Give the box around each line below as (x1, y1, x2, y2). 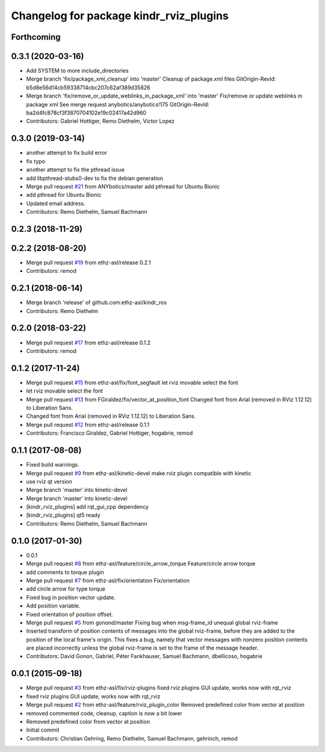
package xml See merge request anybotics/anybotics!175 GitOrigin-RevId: (26, 101, 210, 108)
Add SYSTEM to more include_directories (26, 67, 129, 75)
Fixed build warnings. (26, 461, 79, 468)
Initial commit (26, 726, 60, 734)
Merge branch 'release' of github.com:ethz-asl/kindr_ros (26, 299, 167, 306)
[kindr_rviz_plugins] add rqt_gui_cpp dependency (26, 503, 149, 511)
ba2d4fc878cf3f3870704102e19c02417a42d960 (26, 109, 147, 117)
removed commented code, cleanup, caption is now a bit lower (26, 709, 183, 716)
